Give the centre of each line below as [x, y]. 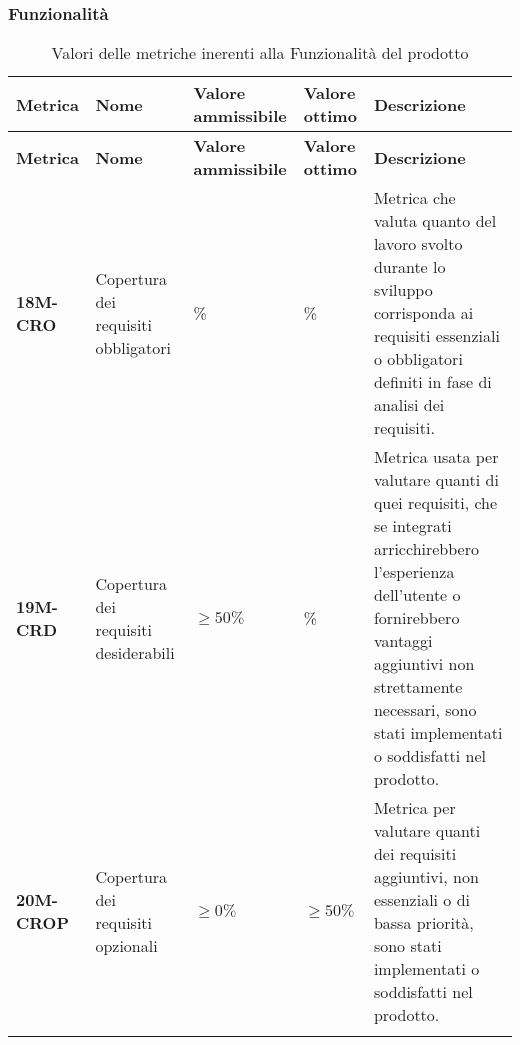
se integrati [412, 526]
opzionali [126, 946]
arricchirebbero [426, 549]
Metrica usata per [436, 457]
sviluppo [403, 290]
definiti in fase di [432, 382]
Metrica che [414, 198]
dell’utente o [417, 595]
